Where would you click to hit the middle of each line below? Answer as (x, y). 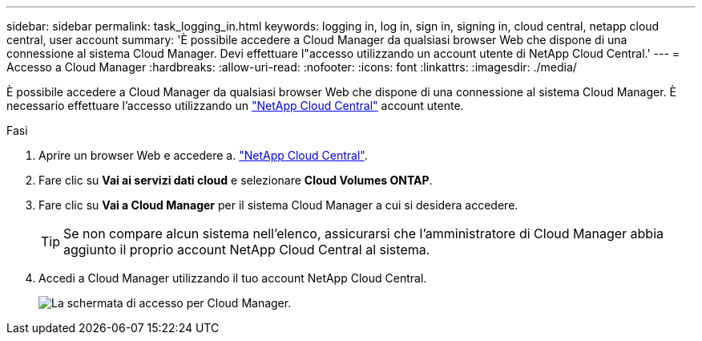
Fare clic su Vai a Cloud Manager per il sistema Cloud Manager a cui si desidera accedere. (278, 205)
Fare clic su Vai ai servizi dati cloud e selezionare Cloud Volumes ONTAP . (236, 180)
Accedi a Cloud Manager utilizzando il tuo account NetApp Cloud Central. (233, 278)
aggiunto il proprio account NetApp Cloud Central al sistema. (247, 250)
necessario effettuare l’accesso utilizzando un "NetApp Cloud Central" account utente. (235, 106)
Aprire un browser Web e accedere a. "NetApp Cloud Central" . (203, 155)
